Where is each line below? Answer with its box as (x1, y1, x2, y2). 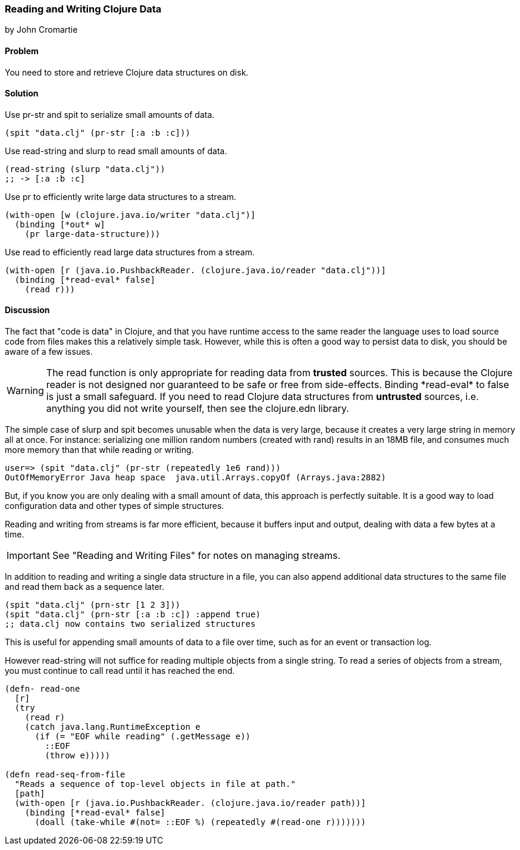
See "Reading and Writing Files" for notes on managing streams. (52, 549, 340, 562)
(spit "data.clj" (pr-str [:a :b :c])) (5, 127, 190, 137)
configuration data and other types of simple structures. (5, 501, 224, 511)
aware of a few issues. (5, 346, 93, 357)
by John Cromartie (5, 24, 78, 35)
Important (7, 549, 50, 562)
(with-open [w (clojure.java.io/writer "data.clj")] (5, 210, 256, 220)
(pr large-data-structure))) (24, 229, 161, 239)
